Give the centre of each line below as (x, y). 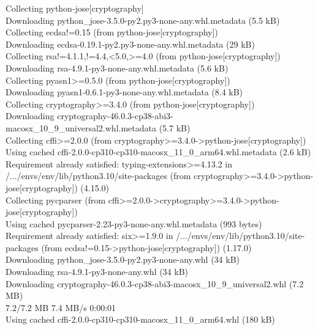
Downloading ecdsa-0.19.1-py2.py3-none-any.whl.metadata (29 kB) (130, 44)
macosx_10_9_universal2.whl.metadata (81, 127)
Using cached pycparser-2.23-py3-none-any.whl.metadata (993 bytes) (134, 223)
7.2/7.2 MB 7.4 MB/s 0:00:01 (61, 307)
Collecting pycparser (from (56, 200)
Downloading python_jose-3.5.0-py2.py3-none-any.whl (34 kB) (123, 259)
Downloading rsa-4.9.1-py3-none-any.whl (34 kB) (97, 272)
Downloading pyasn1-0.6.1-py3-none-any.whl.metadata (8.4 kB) (124, 92)
